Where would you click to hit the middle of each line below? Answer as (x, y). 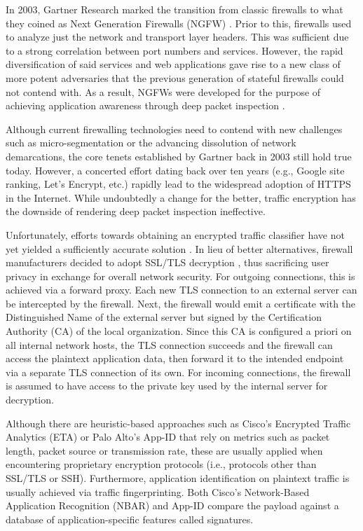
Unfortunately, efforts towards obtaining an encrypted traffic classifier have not (175, 234)
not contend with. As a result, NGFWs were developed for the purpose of (163, 91)
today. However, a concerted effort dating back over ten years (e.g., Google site (175, 170)
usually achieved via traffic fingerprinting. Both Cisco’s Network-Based (158, 491)
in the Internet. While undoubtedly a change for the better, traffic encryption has (181, 197)
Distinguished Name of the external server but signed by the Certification (164, 317)
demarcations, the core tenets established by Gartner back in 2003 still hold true (179, 156)
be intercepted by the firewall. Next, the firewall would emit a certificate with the (181, 303)
